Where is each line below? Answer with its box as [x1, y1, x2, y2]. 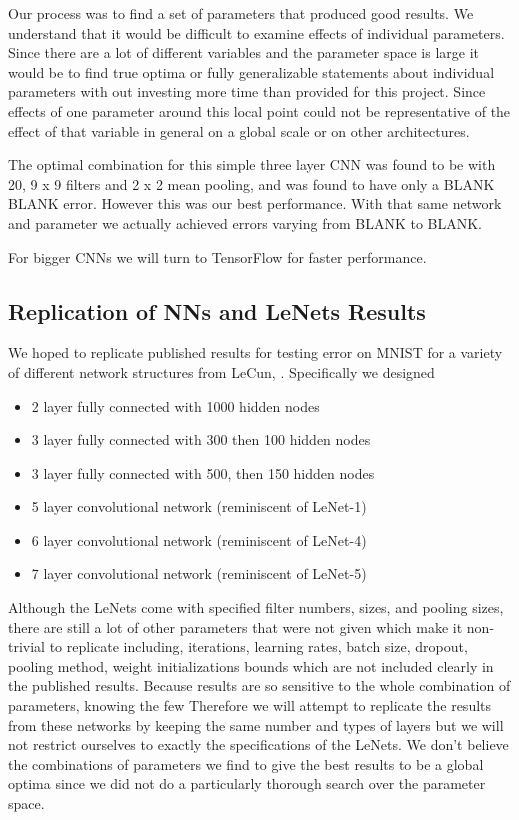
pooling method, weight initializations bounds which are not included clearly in [8, 655, 494, 676]
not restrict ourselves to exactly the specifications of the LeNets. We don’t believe [8, 734, 509, 755]
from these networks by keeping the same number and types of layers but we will [8, 714, 504, 735]
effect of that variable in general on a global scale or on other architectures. [8, 120, 470, 141]
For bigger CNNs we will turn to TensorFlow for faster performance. [8, 246, 427, 267]
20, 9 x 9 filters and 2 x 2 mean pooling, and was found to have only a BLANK [8, 173, 495, 194]
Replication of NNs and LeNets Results [8, 295, 426, 326]
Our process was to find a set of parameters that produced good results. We [8, 3, 474, 23]
